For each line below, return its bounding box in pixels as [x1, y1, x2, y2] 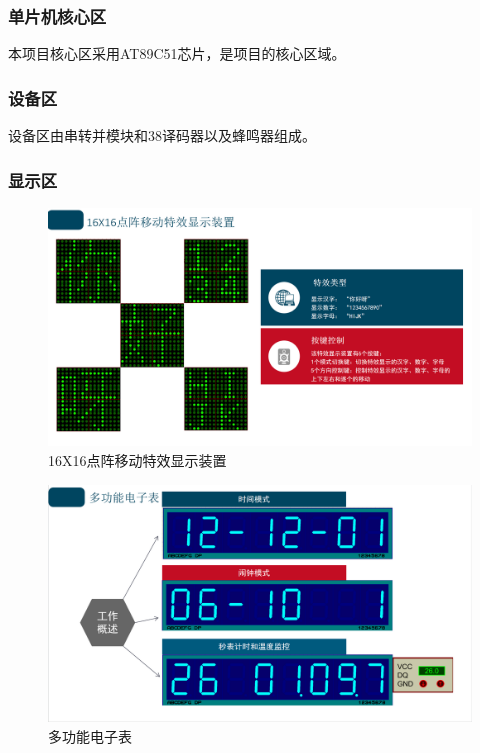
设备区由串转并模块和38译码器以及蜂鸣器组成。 [8, 125, 316, 146]
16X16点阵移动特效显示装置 [48, 449, 227, 470]
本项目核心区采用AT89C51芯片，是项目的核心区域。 [8, 43, 346, 64]
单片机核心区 [8, 3, 107, 28]
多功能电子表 [48, 725, 132, 746]
